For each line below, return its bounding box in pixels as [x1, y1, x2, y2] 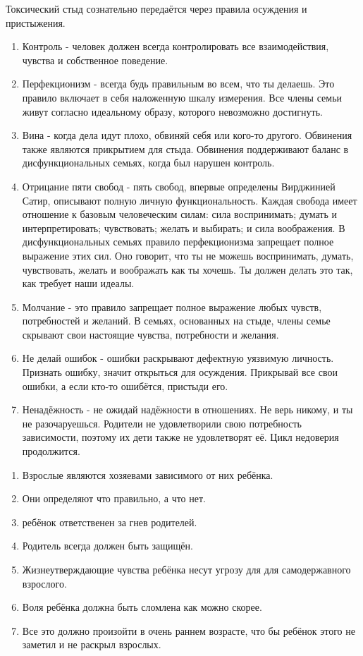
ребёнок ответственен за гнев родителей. [22, 514, 197, 529]
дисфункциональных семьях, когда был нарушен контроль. [22, 155, 275, 170]
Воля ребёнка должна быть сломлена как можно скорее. [22, 600, 262, 614]
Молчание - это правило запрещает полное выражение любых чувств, [22, 299, 322, 314]
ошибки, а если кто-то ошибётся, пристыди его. [22, 378, 228, 393]
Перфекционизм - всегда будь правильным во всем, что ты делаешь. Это [22, 76, 335, 91]
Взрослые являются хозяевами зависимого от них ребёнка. [22, 467, 273, 482]
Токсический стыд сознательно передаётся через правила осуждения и [6, 1, 307, 16]
